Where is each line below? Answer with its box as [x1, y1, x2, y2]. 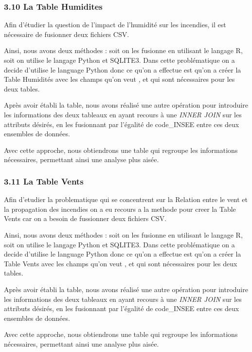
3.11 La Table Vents [4, 175, 84, 187]
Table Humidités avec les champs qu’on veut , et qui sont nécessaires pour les [4, 74, 235, 84]
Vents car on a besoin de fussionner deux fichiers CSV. [4, 213, 167, 223]
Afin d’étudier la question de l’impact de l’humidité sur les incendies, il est [4, 19, 226, 30]
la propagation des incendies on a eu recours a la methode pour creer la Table [4, 204, 236, 214]
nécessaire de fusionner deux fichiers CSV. [4, 29, 129, 39]
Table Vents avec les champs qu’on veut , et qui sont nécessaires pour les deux [4, 258, 237, 268]
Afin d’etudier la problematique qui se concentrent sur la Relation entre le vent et [4, 194, 248, 204]
